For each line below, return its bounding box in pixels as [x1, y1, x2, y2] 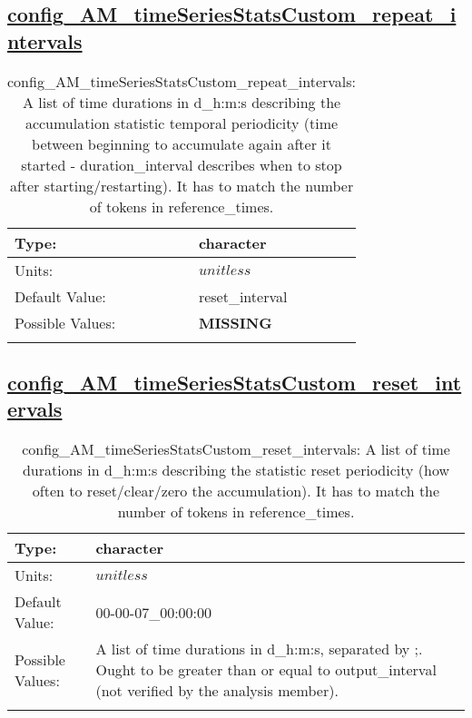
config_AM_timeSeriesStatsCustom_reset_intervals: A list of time [22, 438, 450, 460]
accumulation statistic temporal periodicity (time [25, 112, 339, 133]
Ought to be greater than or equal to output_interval [95, 659, 437, 681]
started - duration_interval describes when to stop [21, 153, 342, 175]
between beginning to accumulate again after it [32, 133, 331, 154]
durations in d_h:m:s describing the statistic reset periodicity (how [22, 459, 450, 481]
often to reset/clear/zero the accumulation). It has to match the [32, 480, 440, 502]
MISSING [198, 311, 272, 333]
